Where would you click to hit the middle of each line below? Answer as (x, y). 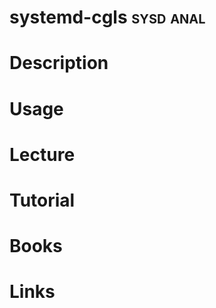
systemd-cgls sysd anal (107, 17)
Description (59, 63)
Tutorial (42, 200)
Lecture (42, 154)
